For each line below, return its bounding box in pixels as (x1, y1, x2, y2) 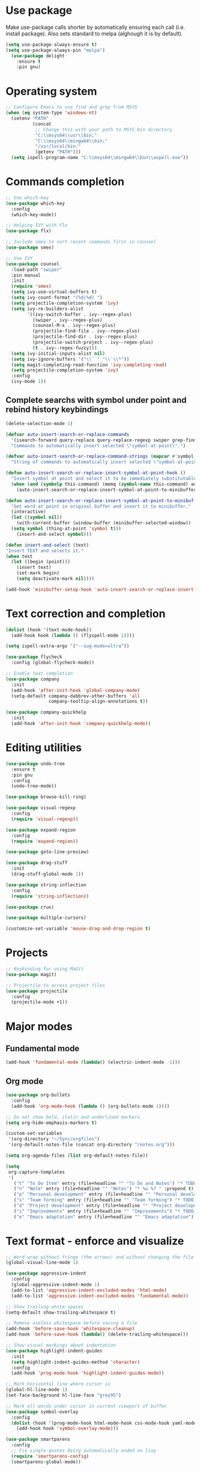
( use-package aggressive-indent (5, 1270, 86, 1277)
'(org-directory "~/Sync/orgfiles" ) (8, 1136, 100, 1142)
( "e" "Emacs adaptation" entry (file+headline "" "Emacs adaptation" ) (13, 1214, 194, 1220)
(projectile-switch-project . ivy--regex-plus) (32, 340, 154, 346)
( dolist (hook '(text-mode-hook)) (5, 627, 92, 633)
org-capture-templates (8, 1169, 65, 1175)
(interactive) (11, 509, 46, 515)
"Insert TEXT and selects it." (5, 547, 84, 554)
